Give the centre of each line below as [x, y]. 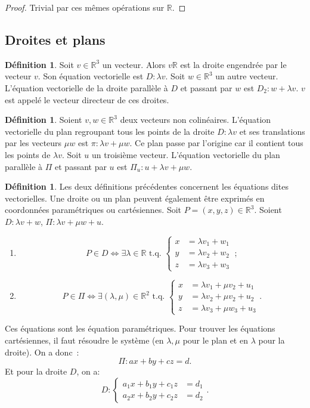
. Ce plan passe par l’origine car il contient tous [216, 143]
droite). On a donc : [42, 352]
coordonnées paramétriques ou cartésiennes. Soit [93, 210]
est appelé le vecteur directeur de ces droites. [87, 99]
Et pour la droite [36, 371]
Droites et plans [55, 39]
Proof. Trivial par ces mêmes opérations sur [85, 7]
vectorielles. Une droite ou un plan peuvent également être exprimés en [135, 198]
